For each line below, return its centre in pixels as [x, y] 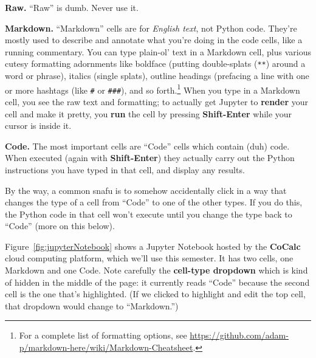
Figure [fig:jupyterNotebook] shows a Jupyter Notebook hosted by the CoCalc [153, 246]
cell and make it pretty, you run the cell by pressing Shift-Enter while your [149, 113]
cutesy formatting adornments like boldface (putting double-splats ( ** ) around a [155, 64]
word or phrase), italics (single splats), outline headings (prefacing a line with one [157, 76]
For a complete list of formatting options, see [103, 335]
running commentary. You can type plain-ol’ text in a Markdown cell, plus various [158, 51]
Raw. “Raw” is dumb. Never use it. [72, 7]
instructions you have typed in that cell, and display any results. [125, 169]
